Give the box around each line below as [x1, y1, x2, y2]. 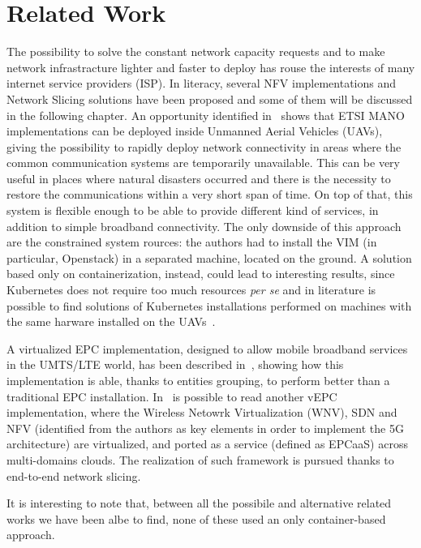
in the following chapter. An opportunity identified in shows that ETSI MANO [6, 106, 405, 123]
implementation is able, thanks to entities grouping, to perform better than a [6, 372, 390, 388]
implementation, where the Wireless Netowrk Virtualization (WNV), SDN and [6, 404, 397, 421]
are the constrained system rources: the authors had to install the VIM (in [6, 233, 377, 250]
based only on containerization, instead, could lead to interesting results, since [6, 265, 395, 282]
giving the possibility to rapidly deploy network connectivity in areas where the [6, 138, 402, 155]
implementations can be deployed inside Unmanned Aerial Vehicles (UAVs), [6, 122, 383, 139]
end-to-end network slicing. [6, 467, 141, 484]
